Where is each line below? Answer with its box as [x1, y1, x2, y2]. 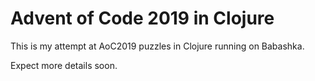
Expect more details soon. [10, 59, 118, 71]
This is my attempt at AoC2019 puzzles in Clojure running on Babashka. [10, 40, 305, 52]
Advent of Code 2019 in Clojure [10, 7, 275, 30]
